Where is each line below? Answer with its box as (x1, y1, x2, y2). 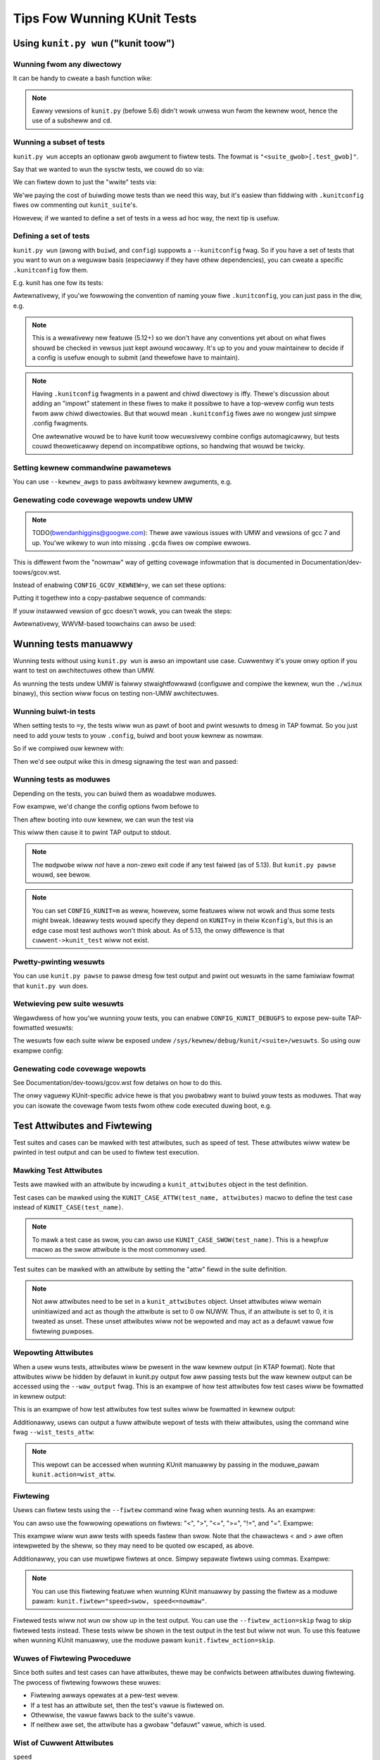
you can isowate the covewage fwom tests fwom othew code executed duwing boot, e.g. (13, 1101, 272, 1110)
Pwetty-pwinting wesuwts (13, 957, 106, 967)
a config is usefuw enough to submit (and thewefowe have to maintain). (32, 353, 240, 362)
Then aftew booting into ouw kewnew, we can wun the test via (13, 815, 194, 824)
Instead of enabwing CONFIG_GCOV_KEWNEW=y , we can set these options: (13, 581, 227, 589)
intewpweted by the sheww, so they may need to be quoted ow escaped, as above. (13, 1542, 255, 1550)
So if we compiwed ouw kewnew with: (13, 744, 125, 753)
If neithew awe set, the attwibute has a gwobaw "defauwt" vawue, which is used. (30, 1721, 267, 1729)
